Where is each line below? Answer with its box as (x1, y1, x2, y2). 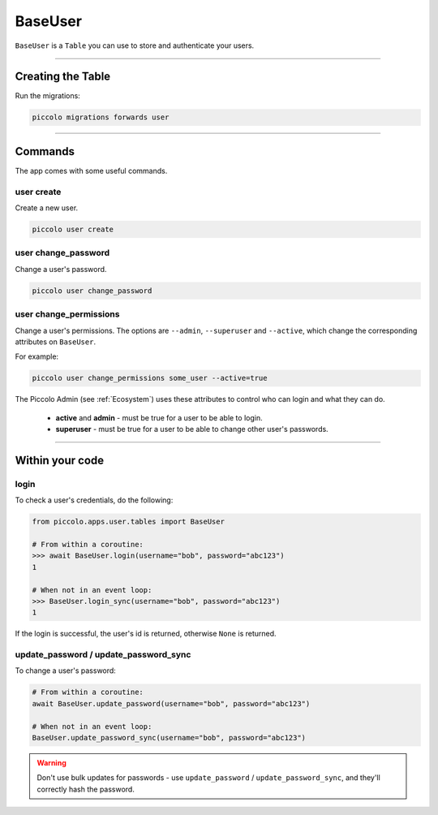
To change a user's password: (15, 666, 117, 675)
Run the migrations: (15, 91, 80, 101)
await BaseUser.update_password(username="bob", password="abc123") (32, 699, 311, 708)
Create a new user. (15, 203, 79, 213)
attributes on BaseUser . (15, 337, 97, 347)
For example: (15, 351, 59, 361)
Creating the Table (15, 70, 111, 84)
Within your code (15, 453, 105, 467)
